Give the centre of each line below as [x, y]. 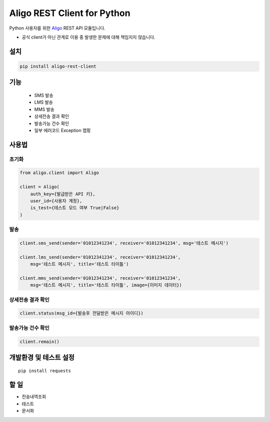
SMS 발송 [44, 95]
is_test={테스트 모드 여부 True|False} [75, 208]
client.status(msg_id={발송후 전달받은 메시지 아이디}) [81, 313]
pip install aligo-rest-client [58, 66]
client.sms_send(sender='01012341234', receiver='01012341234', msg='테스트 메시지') [124, 243]
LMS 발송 [44, 102]
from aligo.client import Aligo [59, 173]
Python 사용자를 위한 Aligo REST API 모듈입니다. [57, 28]
